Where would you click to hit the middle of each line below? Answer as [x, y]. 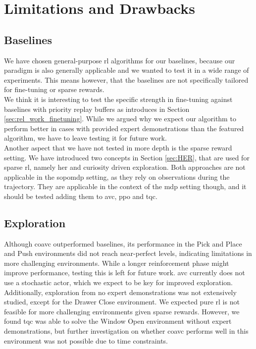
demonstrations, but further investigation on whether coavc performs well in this [126, 331]
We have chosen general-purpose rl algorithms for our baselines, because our [120, 60]
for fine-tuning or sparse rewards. [54, 89]
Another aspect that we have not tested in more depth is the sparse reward [118, 147]
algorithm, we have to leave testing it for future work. [85, 138]
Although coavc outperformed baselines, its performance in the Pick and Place [123, 243]
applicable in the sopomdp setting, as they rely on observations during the [117, 176]
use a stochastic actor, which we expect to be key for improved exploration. [118, 282]
